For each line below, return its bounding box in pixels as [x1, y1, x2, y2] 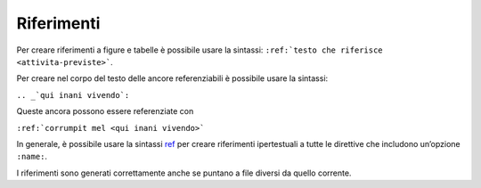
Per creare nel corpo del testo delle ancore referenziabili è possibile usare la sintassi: [16, 73, 329, 84]
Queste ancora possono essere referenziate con [16, 106, 194, 117]
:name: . [16, 151, 48, 162]
